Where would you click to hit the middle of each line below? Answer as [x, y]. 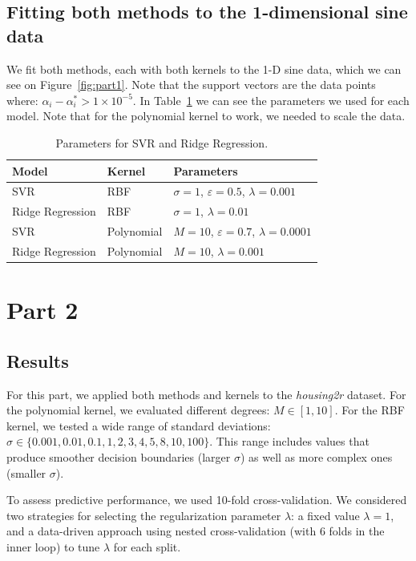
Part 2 [42, 310]
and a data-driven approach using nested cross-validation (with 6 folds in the [196, 531]
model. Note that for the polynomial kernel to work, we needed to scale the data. [206, 116]
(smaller [26, 472]
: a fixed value [325, 515]
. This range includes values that [289, 441]
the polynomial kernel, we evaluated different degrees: [138, 410]
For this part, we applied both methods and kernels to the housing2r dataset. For [206, 394]
